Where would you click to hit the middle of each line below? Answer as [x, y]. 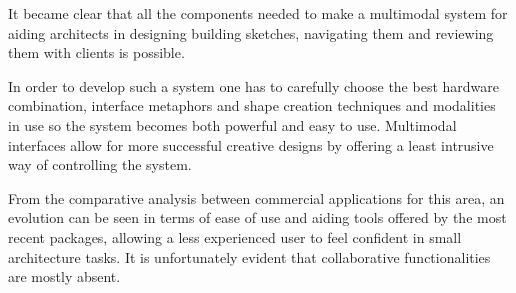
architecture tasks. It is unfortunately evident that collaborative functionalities [249, 256]
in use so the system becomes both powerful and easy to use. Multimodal [232, 124]
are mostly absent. [64, 276]
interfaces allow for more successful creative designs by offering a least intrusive [251, 144]
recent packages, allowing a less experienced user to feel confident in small [235, 236]
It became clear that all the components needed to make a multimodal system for [258, 13]
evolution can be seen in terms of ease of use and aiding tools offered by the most [257, 217]
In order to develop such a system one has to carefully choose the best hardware [253, 85]
